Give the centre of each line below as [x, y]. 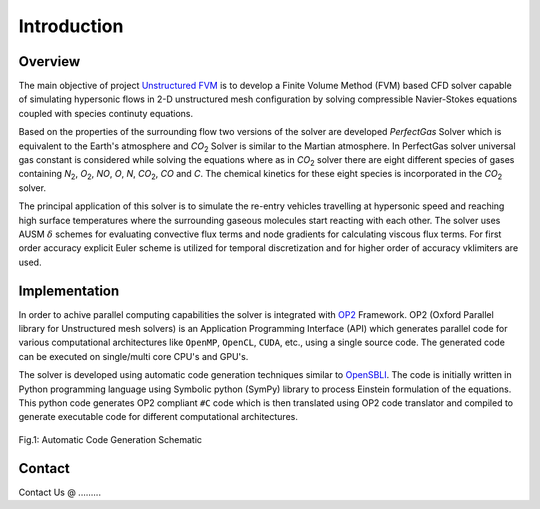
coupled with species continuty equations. [106, 113]
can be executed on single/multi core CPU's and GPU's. [133, 356]
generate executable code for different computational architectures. [158, 417]
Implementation [69, 290]
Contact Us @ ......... [60, 492]
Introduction [71, 26]
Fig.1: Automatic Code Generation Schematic [110, 439]
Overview [49, 61]
